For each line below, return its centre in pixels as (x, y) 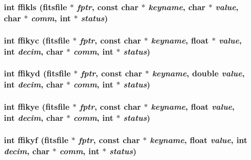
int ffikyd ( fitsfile (37, 73)
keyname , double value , (198, 73)
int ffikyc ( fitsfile (37, 40)
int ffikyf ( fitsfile (36, 139)
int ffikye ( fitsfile (37, 107)
